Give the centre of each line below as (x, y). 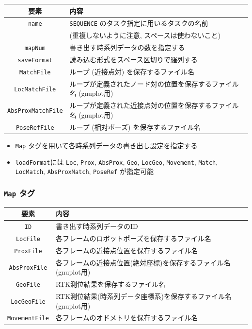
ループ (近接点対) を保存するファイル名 (132, 71)
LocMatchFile (35, 89)
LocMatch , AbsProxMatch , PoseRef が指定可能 (84, 171)
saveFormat (35, 60)
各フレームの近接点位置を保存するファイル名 (127, 250)
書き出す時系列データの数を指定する (127, 47)
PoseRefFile (35, 128)
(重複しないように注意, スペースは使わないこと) (145, 35)
